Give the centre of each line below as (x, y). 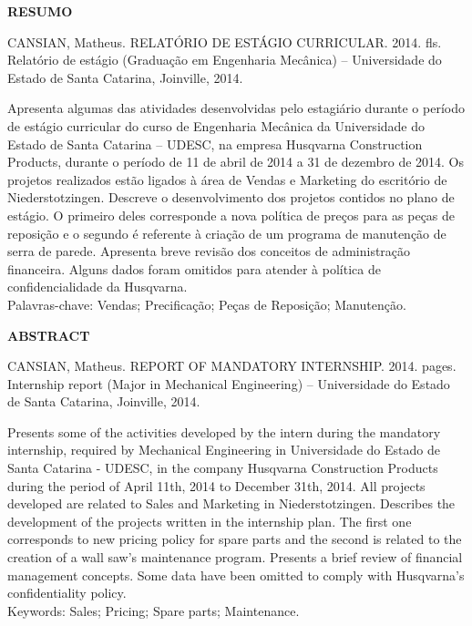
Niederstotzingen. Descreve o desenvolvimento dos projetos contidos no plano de (231, 197)
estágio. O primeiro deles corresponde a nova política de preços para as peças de (231, 215)
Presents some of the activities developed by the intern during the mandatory (224, 431)
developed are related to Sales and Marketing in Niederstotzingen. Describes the (231, 503)
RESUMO (40, 11)
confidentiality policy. (67, 593)
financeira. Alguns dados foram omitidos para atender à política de (194, 268)
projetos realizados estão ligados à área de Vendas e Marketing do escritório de (227, 179)
